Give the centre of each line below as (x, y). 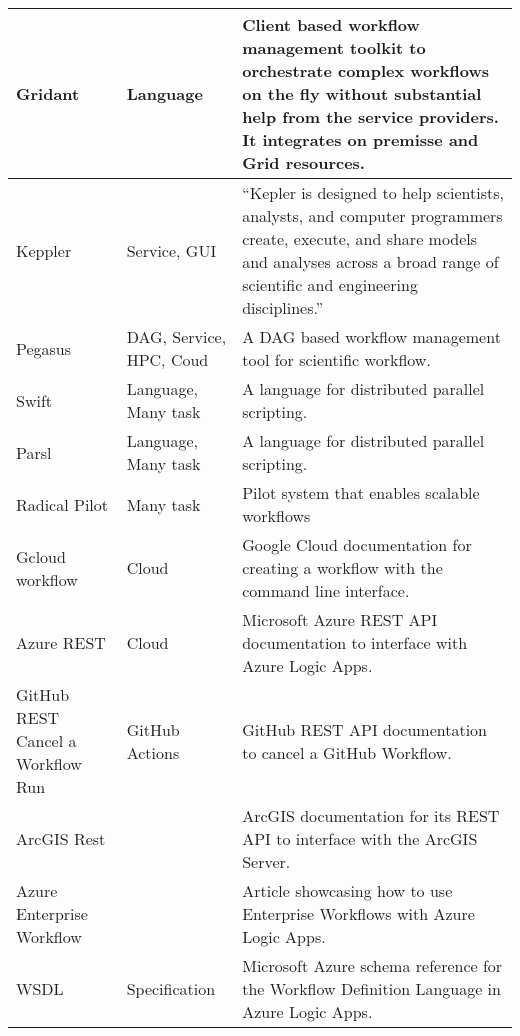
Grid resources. (303, 162)
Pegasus (44, 348)
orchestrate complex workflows (366, 70)
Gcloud (41, 556)
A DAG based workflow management (371, 336)
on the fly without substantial (362, 93)
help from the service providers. (370, 116)
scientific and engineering (330, 284)
